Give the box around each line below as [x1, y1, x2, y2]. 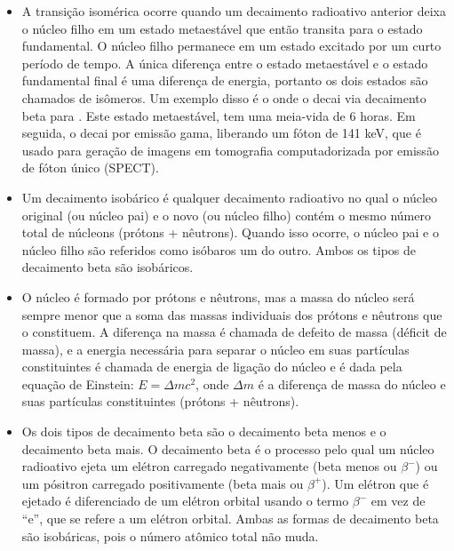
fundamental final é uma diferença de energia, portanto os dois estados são [21, 71, 428, 90]
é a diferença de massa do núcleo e [258, 374, 446, 393]
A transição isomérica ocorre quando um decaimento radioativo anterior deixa [21, 2, 446, 20]
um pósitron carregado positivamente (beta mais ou [21, 474, 304, 492]
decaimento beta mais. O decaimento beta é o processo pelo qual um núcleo [21, 439, 434, 458]
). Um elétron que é [322, 474, 429, 492]
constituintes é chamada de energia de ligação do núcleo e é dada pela [21, 357, 402, 376]
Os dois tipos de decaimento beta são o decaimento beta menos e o [21, 422, 386, 441]
